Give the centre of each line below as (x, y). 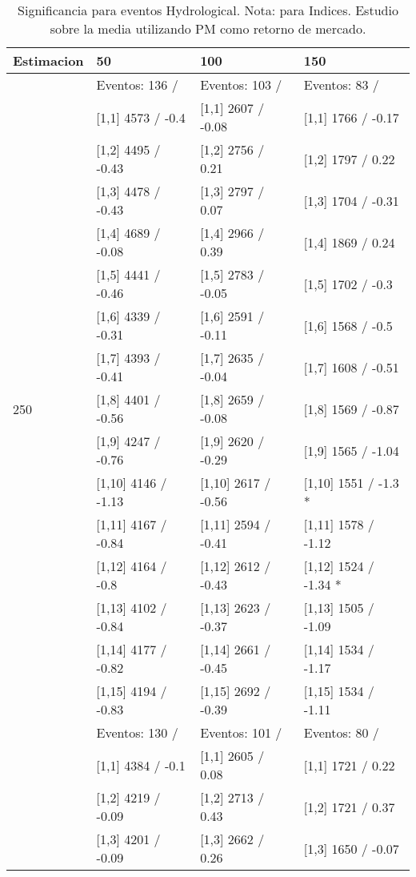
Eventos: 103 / (241, 84)
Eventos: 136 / (137, 84)
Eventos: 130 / (137, 732)
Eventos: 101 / (241, 732)
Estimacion (48, 60)
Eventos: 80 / (341, 732)
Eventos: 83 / (341, 84)
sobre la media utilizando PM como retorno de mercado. (208, 28)
